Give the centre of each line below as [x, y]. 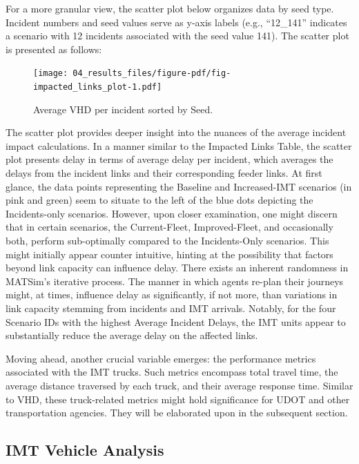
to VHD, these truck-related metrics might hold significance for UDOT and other [178, 399]
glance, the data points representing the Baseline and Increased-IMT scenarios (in [179, 186]
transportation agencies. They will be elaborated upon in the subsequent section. [177, 413]
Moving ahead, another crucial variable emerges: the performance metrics [161, 358]
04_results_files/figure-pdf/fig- [152, 74]
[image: [51, 74]
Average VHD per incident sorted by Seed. [123, 109]
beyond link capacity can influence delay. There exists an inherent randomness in [177, 268]
